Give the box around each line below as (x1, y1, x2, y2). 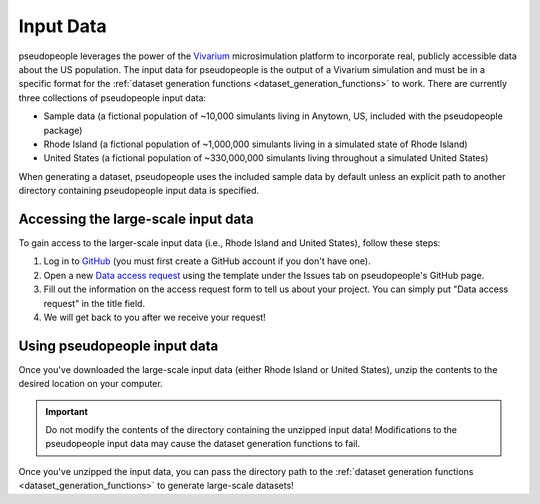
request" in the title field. (43, 297, 145, 309)
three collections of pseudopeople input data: (18, 91, 207, 104)
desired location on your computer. (18, 378, 164, 390)
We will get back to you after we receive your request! (43, 311, 266, 323)
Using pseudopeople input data (18, 337, 219, 354)
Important (45, 405, 89, 417)
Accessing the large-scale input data (18, 210, 254, 227)
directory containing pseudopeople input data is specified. (18, 185, 260, 197)
